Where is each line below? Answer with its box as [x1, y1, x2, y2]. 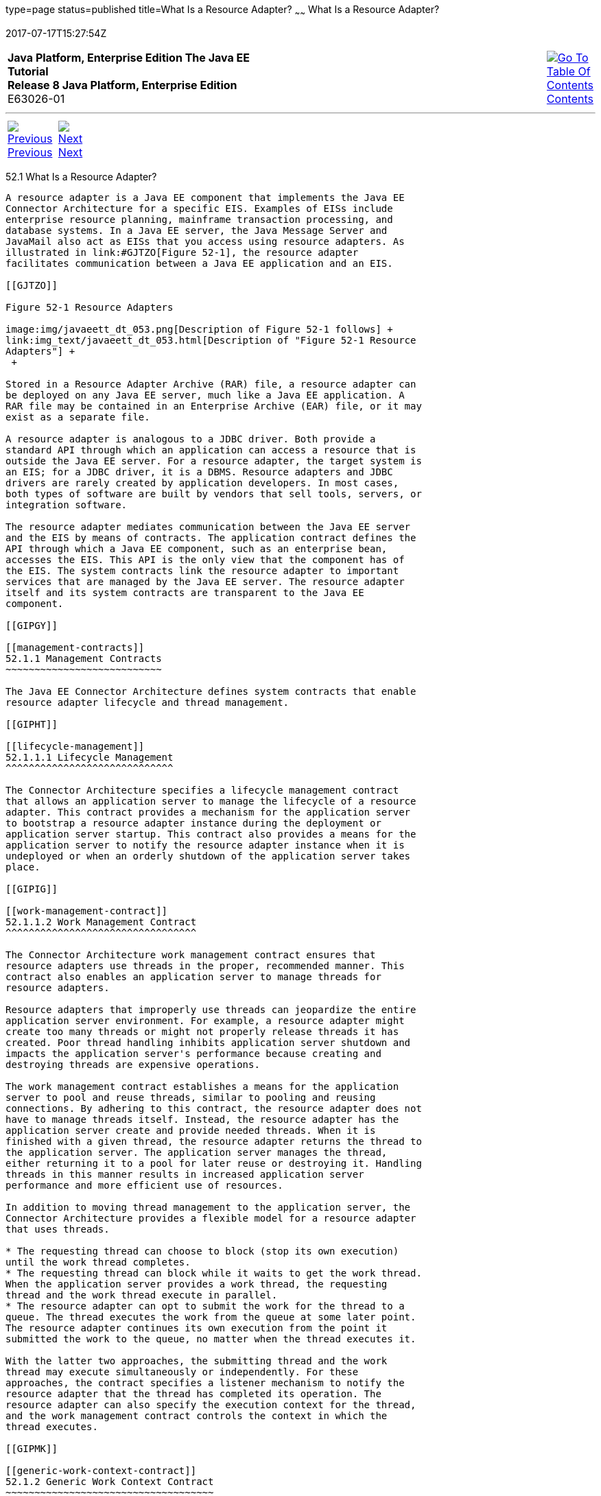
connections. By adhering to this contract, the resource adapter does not [5, 1102, 422, 1114]
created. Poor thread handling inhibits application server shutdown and [5, 1036, 411, 1048]
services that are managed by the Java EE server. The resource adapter [5, 575, 405, 587]
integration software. [5, 499, 128, 510]
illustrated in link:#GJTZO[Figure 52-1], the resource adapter [5, 246, 359, 258]
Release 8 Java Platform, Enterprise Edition [8, 78, 237, 92]
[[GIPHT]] [5, 718, 58, 730]
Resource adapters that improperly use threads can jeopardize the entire [5, 1004, 416, 1015]
